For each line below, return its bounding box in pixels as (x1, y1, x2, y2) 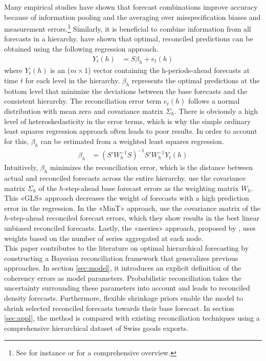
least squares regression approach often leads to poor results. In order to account (4, 126, 257, 136)
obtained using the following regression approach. (4, 43, 159, 54)
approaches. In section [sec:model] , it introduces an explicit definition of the (4, 262, 241, 273)
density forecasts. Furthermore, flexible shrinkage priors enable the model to (4, 293, 243, 303)
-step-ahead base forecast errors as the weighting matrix (63, 182, 239, 193)
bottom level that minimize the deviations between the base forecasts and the (4, 85, 248, 96)
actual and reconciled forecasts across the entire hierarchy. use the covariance (4, 172, 246, 183)
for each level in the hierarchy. (25, 75, 120, 86)
